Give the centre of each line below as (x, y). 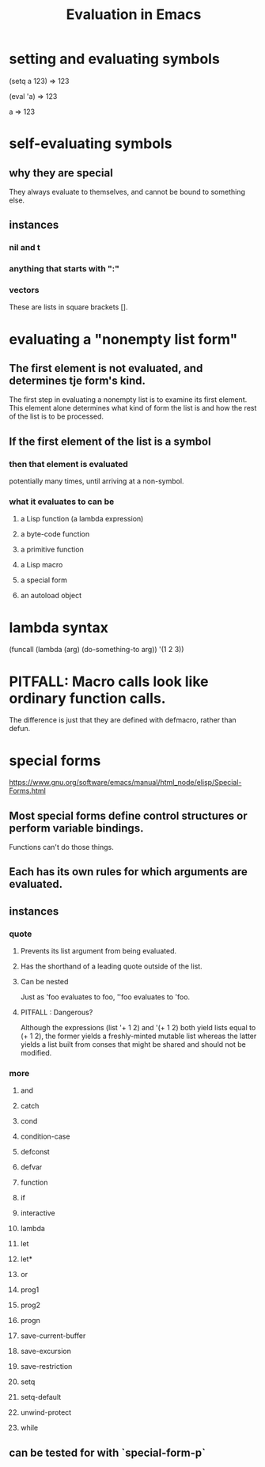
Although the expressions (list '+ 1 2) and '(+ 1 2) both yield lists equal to (138, 1028)
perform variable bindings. (76, 828)
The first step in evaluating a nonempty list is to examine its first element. (128, 400)
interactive (38, 1213)
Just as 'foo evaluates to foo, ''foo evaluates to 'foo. (105, 997)
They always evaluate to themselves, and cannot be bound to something (127, 191)
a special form (44, 580)
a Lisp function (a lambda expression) (82, 519)
